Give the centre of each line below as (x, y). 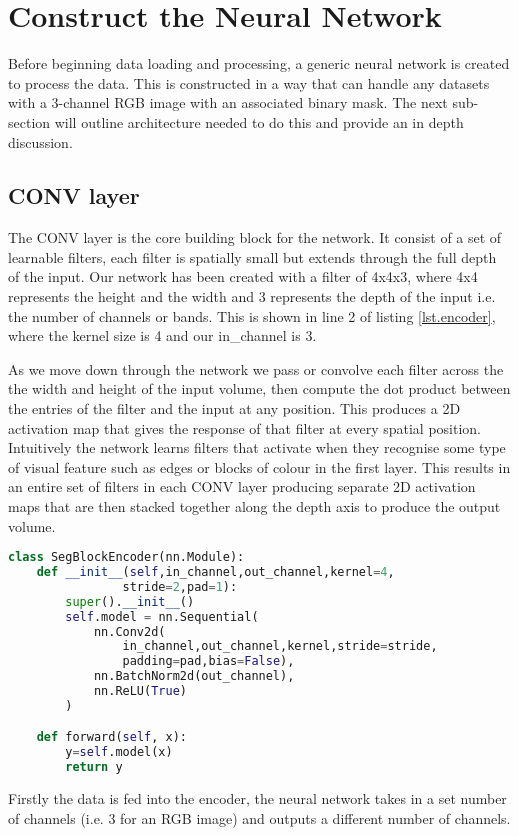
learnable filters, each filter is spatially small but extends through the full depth (252, 256)
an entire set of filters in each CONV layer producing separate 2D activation (242, 486)
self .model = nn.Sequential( (162, 616)
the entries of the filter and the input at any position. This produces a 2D (234, 408)
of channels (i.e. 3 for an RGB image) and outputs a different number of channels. (259, 817)
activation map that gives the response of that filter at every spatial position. (245, 427)
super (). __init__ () (130, 601)
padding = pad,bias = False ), (208, 661)
